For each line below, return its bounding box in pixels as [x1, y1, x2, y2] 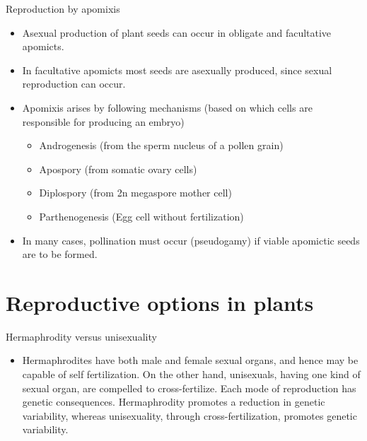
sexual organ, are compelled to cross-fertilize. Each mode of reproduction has [22, 380, 356, 395]
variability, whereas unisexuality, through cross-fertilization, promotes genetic [22, 408, 357, 423]
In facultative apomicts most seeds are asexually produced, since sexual [22, 62, 332, 77]
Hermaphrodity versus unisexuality [6, 329, 157, 343]
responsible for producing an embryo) [22, 114, 185, 129]
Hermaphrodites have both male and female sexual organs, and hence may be [22, 353, 359, 367]
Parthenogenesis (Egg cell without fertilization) [39, 208, 244, 223]
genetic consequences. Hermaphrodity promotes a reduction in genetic [22, 394, 325, 409]
